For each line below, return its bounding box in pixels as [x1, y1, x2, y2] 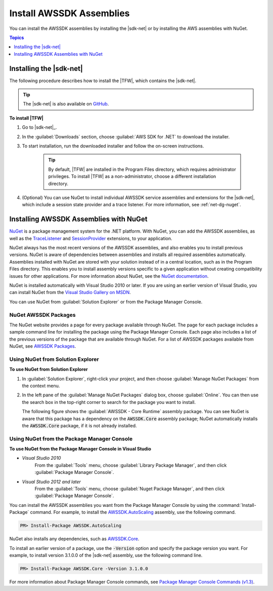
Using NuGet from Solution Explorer [9, 355, 99, 362]
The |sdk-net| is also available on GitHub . [23, 101, 109, 107]
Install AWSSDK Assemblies [9, 8, 130, 19]
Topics [9, 34, 24, 41]
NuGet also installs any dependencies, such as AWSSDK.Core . [9, 536, 140, 542]
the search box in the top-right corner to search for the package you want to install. [22, 399, 196, 405]
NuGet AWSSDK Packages [9, 311, 76, 318]
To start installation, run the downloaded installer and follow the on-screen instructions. [22, 142, 204, 149]
